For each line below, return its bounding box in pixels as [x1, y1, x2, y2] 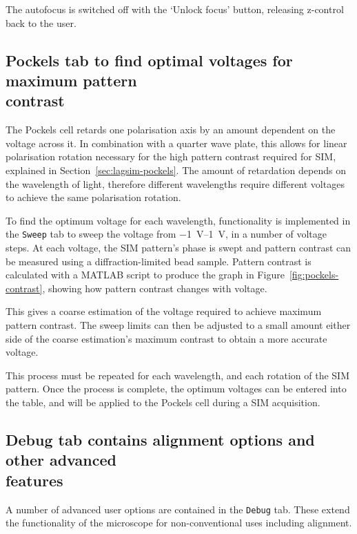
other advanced [6, 449, 116, 470]
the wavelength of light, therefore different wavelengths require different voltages [6, 176, 345, 191]
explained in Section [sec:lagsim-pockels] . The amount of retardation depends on [6, 162, 346, 177]
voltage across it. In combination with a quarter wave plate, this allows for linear [6, 135, 347, 150]
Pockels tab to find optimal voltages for [6, 49, 293, 70]
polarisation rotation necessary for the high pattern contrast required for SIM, [6, 149, 336, 164]
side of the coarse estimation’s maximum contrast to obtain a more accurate [6, 331, 327, 345]
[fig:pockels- [289, 267, 339, 282]
